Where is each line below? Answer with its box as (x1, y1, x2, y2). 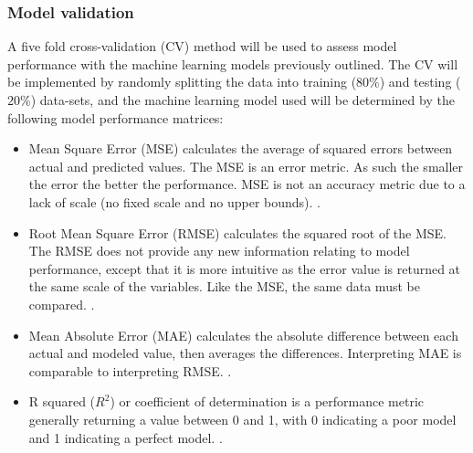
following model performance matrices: (7, 108, 224, 127)
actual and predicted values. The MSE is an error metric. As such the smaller (28, 156, 464, 175)
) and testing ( (379, 72, 461, 91)
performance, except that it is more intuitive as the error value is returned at (28, 258, 461, 278)
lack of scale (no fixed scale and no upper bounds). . (28, 192, 321, 211)
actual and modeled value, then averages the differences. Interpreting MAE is (28, 343, 462, 363)
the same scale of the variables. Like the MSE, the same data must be (28, 277, 420, 296)
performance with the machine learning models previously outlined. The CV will (7, 54, 458, 73)
